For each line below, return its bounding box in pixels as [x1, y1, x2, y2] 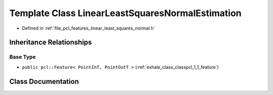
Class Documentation [9, 77, 79, 85]
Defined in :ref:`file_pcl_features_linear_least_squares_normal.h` [22, 25, 155, 31]
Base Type [9, 53, 36, 60]
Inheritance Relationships [9, 38, 92, 47]
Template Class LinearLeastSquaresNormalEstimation [9, 8, 242, 19]
